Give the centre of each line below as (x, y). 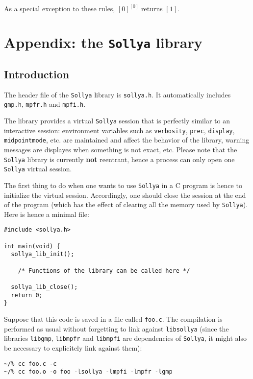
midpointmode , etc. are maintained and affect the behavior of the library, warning (127, 140)
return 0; (27, 295)
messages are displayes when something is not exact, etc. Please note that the (121, 150)
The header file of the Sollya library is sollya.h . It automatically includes (117, 94)
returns (152, 9)
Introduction (37, 74)
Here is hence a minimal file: (47, 214)
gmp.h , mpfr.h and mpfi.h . (45, 104)
